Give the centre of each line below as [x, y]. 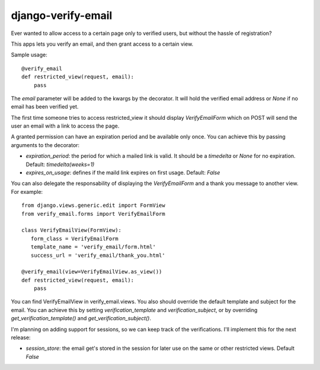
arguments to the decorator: [45, 145]
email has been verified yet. [45, 107]
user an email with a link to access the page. [65, 126]
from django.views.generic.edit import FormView [93, 205]
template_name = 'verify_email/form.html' [93, 247]
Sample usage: [29, 55]
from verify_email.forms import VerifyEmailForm [93, 214]
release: [21, 337]
